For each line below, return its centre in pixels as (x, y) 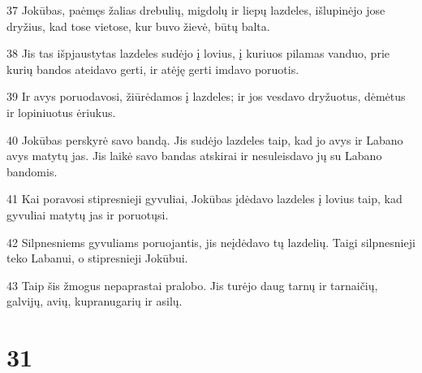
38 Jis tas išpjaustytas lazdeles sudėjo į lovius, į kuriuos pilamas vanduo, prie (198, 53)
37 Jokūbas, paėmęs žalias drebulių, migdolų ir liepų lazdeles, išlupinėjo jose (196, 10)
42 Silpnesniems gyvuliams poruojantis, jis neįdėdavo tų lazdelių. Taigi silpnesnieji (211, 242)
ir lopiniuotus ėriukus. (61, 112)
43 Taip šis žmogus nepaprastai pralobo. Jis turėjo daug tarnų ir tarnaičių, (192, 285)
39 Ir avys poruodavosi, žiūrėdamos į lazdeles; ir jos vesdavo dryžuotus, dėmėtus (206, 96)
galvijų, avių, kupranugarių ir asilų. (95, 301)
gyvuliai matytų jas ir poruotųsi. (88, 214)
